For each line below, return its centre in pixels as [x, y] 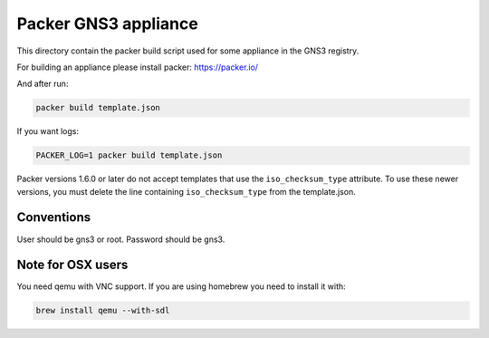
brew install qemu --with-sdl [103, 311]
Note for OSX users [72, 265]
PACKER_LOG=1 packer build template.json [129, 155]
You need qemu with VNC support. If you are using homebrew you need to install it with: [181, 286]
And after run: [43, 84]
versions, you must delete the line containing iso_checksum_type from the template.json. [187, 191]
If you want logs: [48, 131]
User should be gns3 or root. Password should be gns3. [121, 239]
